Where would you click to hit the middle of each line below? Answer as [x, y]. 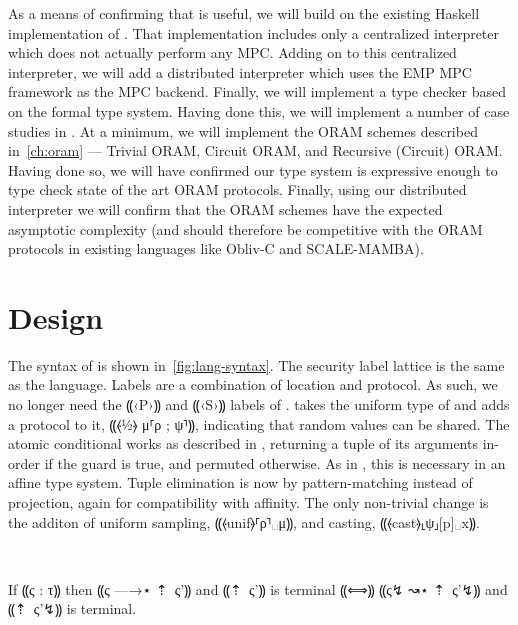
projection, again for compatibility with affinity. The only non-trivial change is [248, 502]
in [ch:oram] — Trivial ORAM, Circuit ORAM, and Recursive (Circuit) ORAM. [255, 150]
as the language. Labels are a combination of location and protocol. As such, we [253, 384]
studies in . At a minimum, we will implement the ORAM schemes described [243, 130]
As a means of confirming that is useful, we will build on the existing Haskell [244, 13]
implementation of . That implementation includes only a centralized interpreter [254, 32]
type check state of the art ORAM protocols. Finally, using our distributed [237, 189]
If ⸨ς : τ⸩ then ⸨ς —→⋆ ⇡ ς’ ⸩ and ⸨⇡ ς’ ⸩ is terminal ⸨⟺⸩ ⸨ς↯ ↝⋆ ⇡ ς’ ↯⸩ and [258, 588]
